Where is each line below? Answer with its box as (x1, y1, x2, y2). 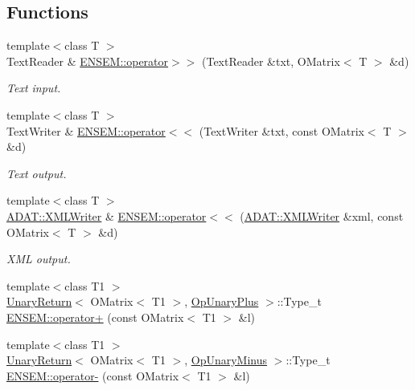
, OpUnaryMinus (184, 351, 268, 368)
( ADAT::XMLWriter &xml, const (240, 207, 404, 224)
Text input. (6, 79, 61, 96)
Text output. (6, 165, 67, 181)
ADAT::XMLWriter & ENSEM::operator (6, 207, 207, 224)
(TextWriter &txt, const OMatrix (199, 122, 364, 139)
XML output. (6, 250, 71, 267)
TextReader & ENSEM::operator (6, 52, 169, 69)
